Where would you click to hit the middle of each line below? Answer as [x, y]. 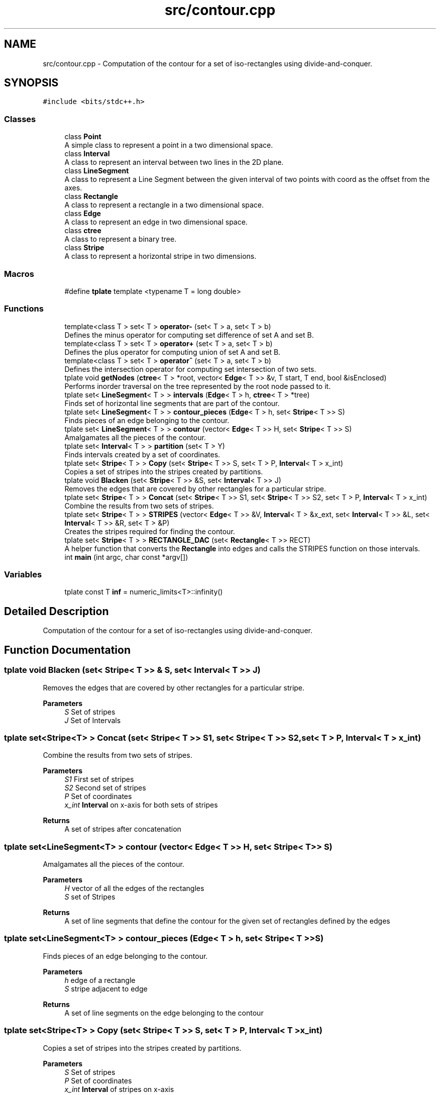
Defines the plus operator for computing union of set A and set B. [173, 352]
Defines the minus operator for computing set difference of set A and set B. [189, 335]
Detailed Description [57, 611]
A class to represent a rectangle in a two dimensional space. [164, 205]
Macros [19, 274]
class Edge [83, 214]
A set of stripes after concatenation [123, 829]
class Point [83, 137]
